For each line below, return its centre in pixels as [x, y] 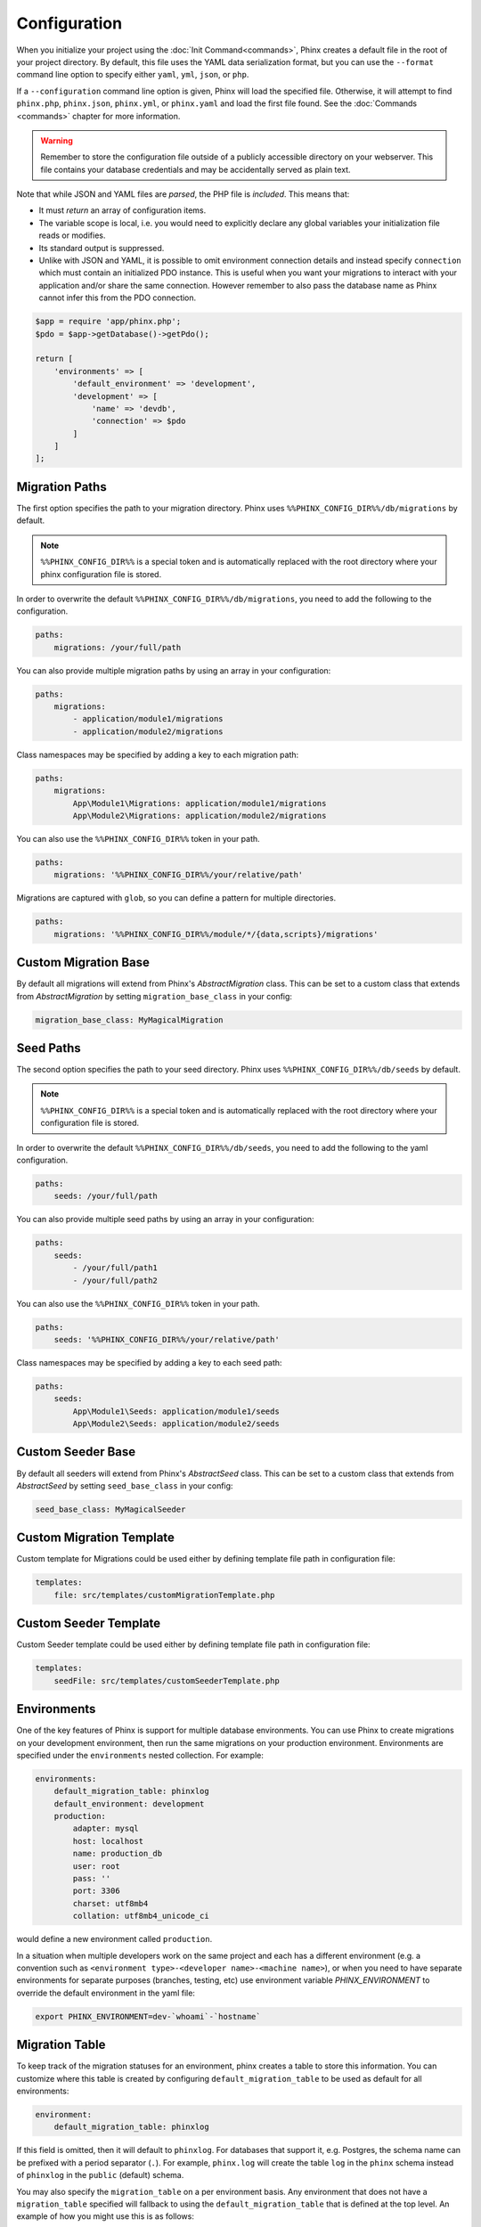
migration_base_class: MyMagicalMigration [129, 1020]
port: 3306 [96, 1891]
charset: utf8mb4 [110, 1903]
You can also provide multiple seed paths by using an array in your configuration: [166, 1220]
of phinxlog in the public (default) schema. [100, 2175]
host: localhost [108, 1841]
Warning [57, 140]
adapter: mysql [106, 1829]
